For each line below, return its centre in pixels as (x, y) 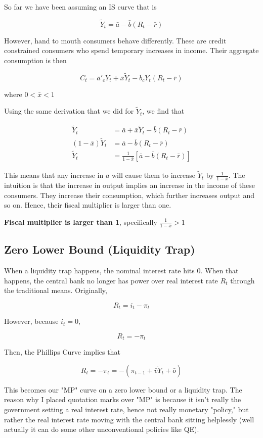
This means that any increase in (54, 175)
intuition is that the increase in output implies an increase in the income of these (129, 185)
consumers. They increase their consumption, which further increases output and (129, 195)
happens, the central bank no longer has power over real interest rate (111, 280)
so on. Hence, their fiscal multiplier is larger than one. (88, 205)
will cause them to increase (154, 175)
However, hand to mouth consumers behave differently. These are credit (115, 40)
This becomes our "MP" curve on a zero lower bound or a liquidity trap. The (123, 389)
